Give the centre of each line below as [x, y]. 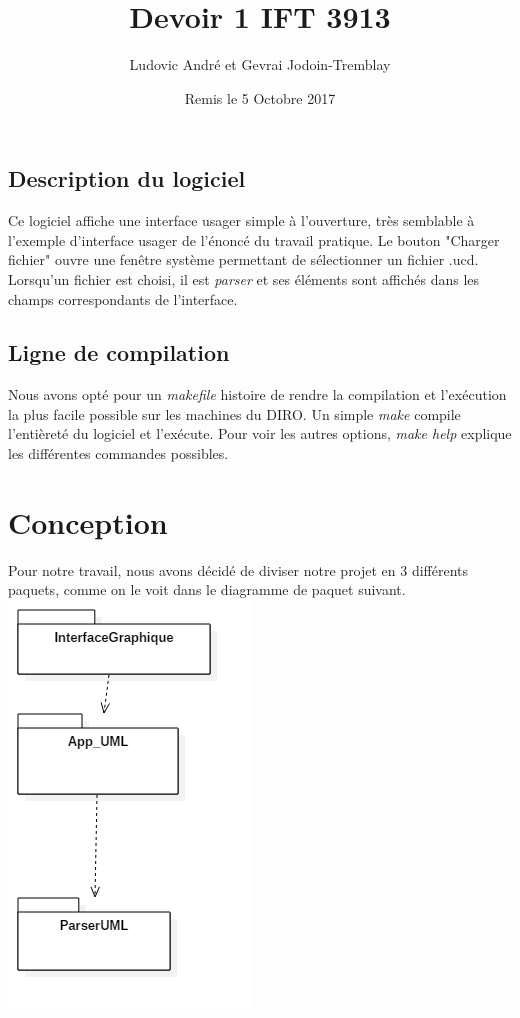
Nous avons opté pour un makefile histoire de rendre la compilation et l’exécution [257, 394]
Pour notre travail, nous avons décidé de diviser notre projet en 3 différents [238, 569]
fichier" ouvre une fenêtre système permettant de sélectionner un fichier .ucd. [243, 259]
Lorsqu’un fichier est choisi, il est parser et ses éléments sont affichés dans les [244, 278]
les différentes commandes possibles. [118, 453]
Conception [88, 521]
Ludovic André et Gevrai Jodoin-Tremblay [260, 64]
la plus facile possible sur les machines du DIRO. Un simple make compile [234, 413]
